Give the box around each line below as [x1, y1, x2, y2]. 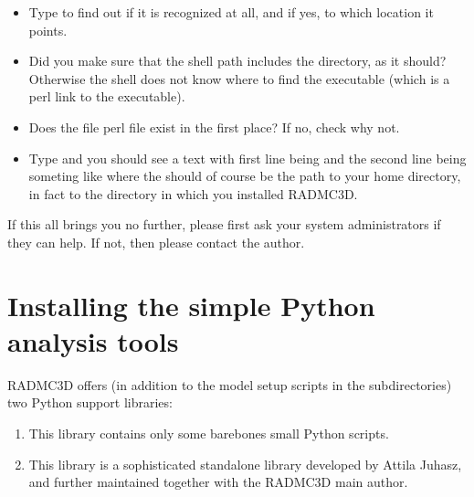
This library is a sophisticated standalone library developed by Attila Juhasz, [28, 454, 462, 473]
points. [28, 20, 68, 39]
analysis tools [7, 322, 179, 359]
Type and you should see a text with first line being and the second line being [28, 148, 467, 167]
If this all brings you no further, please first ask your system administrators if [7, 215, 441, 234]
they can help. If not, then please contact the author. [7, 232, 305, 251]
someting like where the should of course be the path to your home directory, [28, 166, 461, 185]
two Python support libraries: [7, 393, 173, 412]
